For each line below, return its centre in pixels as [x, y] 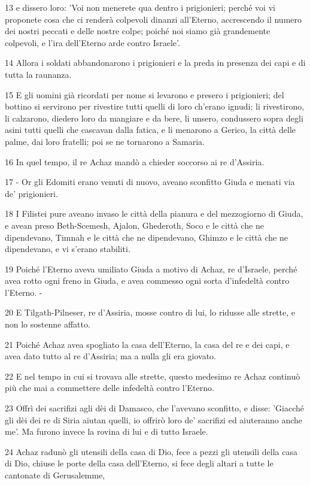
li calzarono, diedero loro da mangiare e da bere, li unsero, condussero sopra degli [154, 118]
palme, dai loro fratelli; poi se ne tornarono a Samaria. [105, 141]
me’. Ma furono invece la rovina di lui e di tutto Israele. [107, 431]
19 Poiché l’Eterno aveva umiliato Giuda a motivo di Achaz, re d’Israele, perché [151, 269]
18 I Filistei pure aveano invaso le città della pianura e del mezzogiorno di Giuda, [154, 213]
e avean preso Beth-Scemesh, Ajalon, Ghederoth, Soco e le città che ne [134, 225]
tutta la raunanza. [38, 74]
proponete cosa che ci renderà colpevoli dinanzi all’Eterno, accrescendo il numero [154, 19]
